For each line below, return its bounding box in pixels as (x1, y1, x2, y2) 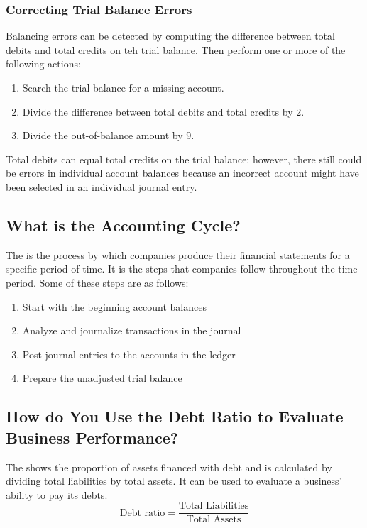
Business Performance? (6, 426, 179, 448)
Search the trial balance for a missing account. (22, 80, 224, 94)
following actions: (6, 56, 81, 71)
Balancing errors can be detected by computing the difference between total (6, 28, 335, 43)
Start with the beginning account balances (22, 299, 207, 314)
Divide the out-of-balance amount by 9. (22, 128, 195, 143)
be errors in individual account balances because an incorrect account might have (6, 165, 359, 180)
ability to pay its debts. (6, 487, 108, 502)
